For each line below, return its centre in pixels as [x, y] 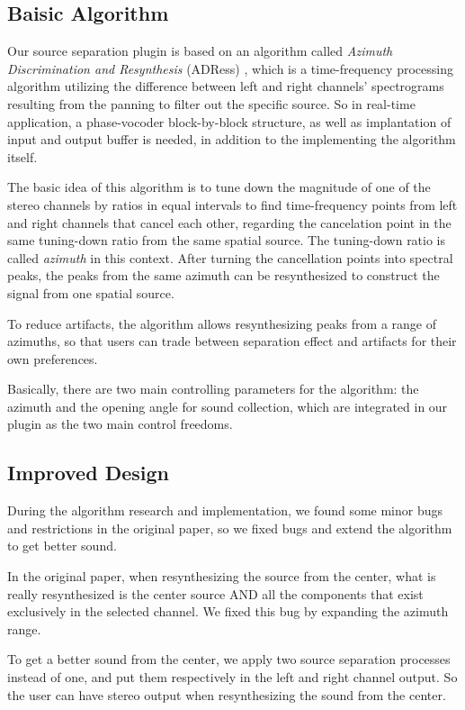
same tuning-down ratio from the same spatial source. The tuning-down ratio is [227, 240]
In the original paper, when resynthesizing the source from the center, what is [222, 576]
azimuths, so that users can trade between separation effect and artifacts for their [232, 341]
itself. [22, 156]
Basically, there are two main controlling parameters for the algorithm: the [213, 389]
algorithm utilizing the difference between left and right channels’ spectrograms [226, 86]
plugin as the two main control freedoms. [120, 424]
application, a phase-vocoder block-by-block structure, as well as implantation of [229, 121]
